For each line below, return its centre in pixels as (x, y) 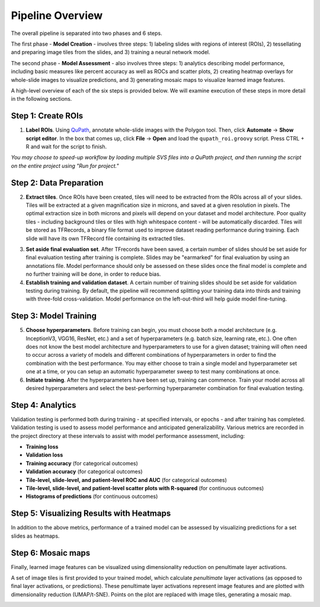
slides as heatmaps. (35, 536)
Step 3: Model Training (54, 316)
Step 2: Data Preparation (57, 183)
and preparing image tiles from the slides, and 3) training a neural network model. (111, 52)
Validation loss (44, 455)
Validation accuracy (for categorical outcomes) (84, 472)
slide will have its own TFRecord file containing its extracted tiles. (105, 238)
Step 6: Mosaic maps (51, 553)
